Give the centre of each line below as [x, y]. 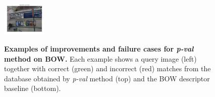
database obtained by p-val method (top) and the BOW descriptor [107, 78]
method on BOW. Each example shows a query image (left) [100, 58]
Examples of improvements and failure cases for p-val [99, 49]
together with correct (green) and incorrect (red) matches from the [107, 68]
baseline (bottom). [33, 88]
